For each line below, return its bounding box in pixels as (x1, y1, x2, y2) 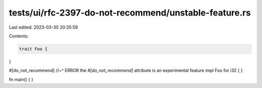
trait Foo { (19, 46, 48, 52)
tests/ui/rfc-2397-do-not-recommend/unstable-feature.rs (9, 7, 251, 18)
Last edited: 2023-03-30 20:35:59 (9, 24, 78, 30)
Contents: (9, 33, 29, 39)
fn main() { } (9, 76, 33, 82)
